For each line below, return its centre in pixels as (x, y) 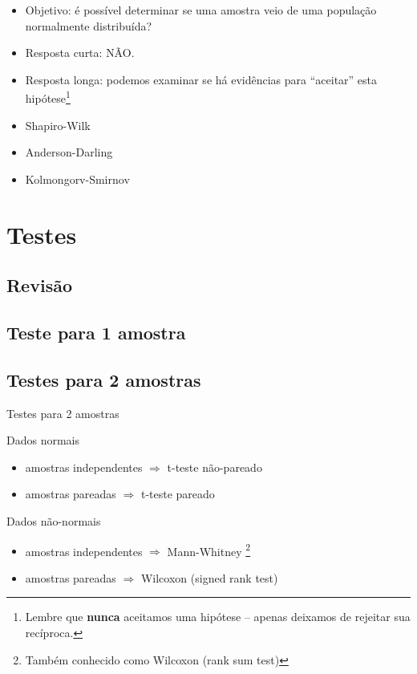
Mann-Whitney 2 (209, 550)
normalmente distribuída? (89, 25)
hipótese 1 (48, 97)
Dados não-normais (54, 520)
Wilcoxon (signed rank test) (209, 577)
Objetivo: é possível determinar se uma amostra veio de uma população (201, 10)
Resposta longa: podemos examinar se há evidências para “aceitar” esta (201, 79)
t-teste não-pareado (215, 467)
